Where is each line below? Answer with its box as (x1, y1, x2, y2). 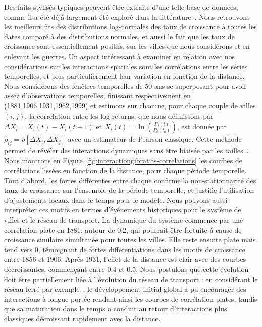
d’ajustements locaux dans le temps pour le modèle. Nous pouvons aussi (4, 194, 228, 205)
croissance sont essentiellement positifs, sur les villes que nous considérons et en (4, 41, 250, 51)
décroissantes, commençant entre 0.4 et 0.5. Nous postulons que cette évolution (4, 264, 249, 275)
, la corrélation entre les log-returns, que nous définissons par (25, 110, 214, 121)
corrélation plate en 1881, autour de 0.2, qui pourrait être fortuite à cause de (4, 224, 242, 235)
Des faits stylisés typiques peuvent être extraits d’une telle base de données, (4, 2, 238, 12)
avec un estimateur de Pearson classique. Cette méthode (68, 134, 242, 144)
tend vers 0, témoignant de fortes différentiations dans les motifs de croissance (4, 244, 245, 254)
